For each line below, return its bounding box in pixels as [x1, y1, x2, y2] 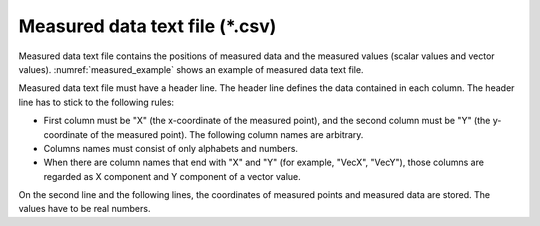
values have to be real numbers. [18, 203, 151, 215]
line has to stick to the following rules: [18, 96, 175, 108]
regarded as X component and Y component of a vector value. [43, 170, 302, 182]
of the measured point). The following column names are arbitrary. [90, 128, 364, 140]
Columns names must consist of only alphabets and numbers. [43, 142, 299, 154]
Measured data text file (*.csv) [18, 15, 277, 37]
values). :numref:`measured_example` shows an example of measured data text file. [18, 63, 364, 75]
